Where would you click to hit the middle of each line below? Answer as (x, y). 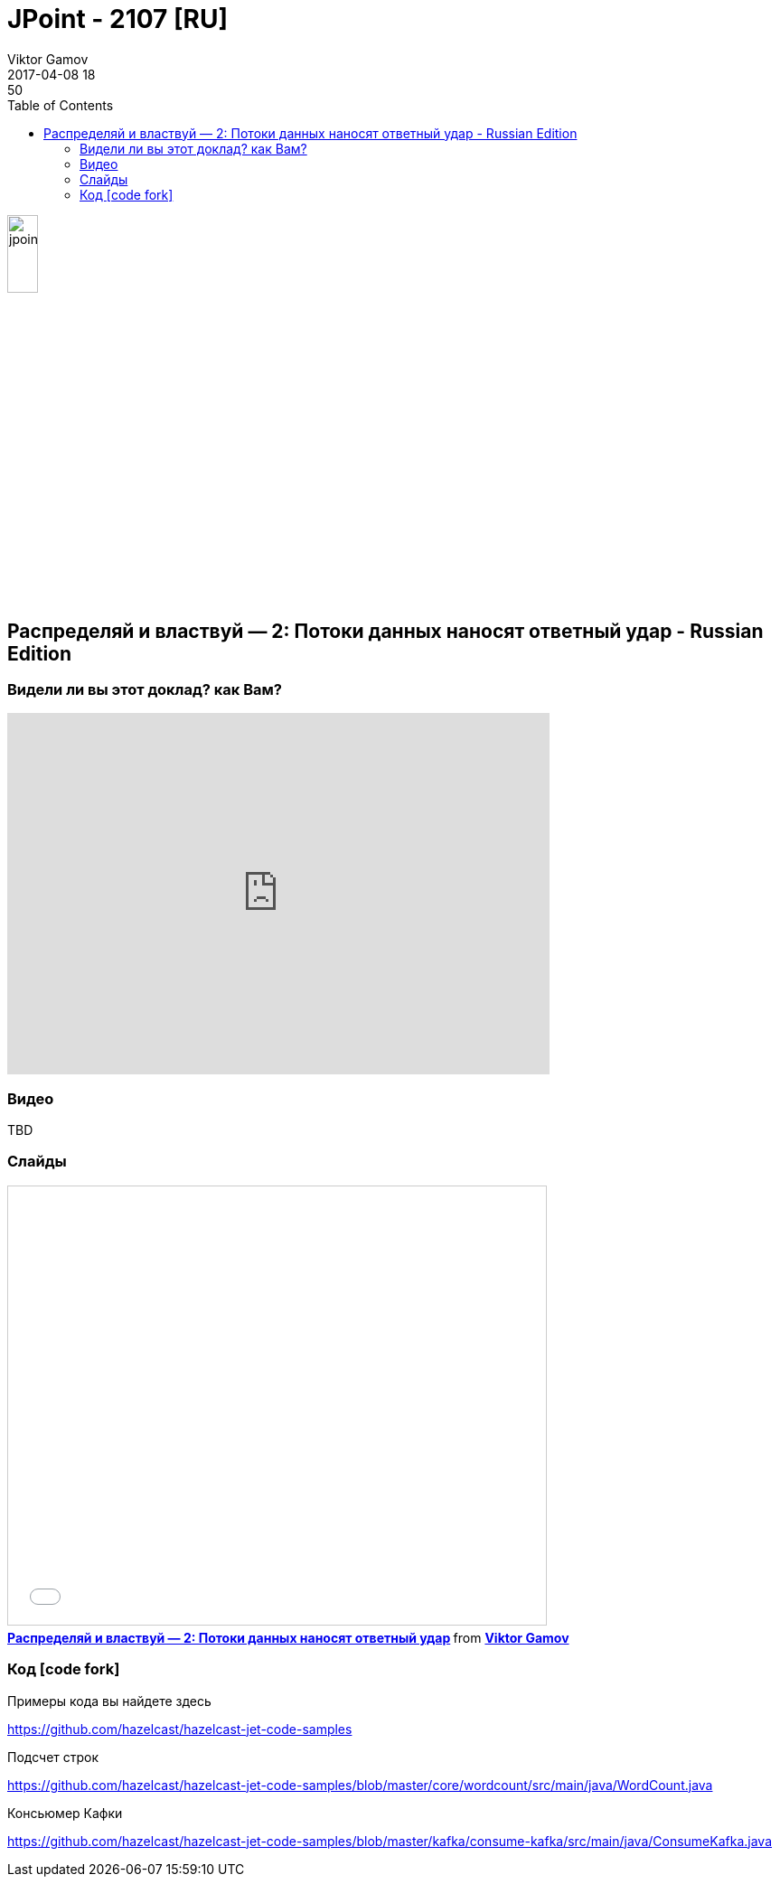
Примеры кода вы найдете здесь (109, 1701)
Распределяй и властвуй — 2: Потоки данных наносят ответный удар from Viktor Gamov (288, 1637)
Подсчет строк (53, 1757)
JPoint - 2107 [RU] (118, 19)
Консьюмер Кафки (65, 1813)
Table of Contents (61, 105)
